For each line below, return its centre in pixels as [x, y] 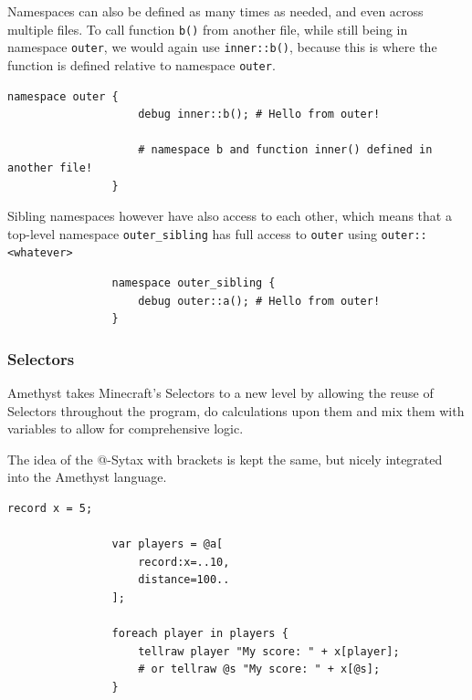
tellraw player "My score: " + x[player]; [269, 651]
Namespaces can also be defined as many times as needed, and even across [215, 11]
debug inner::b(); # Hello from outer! [259, 115]
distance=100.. [184, 580]
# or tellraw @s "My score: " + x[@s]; [259, 669]
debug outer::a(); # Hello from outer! [259, 301]
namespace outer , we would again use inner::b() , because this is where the [222, 47]
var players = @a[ [168, 544]
